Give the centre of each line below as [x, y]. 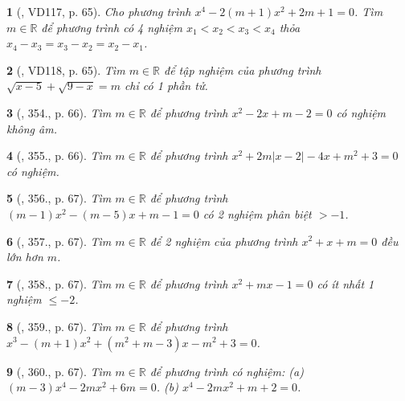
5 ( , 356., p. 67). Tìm [59, 198]
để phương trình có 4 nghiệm [112, 27]
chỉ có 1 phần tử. [166, 86]
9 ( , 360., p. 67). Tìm [59, 371]
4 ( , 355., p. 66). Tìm [59, 155]
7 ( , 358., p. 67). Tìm [59, 283]
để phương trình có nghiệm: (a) [227, 371]
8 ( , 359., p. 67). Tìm [59, 326]
